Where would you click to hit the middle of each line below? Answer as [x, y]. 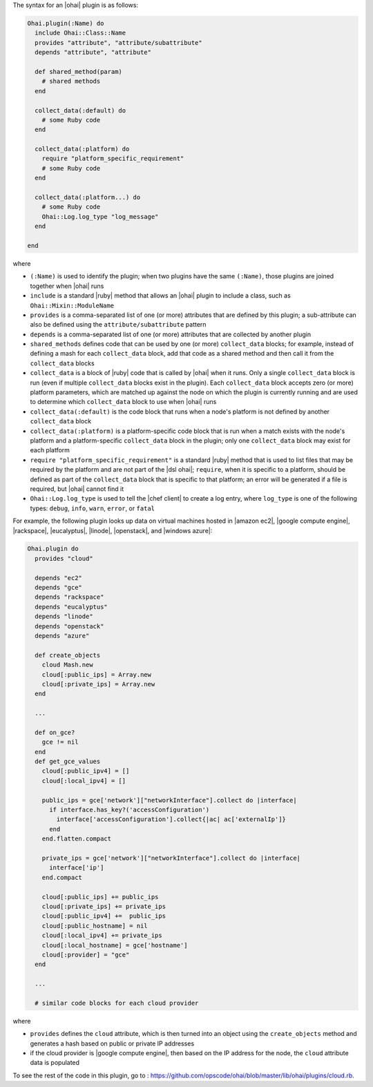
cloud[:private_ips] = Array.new [98, 684]
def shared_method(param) [78, 71]
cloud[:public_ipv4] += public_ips [104, 916]
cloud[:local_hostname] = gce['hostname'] [115, 945]
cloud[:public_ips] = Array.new [97, 674]
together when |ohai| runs [67, 286]
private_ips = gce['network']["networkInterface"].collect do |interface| [171, 858]
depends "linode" [64, 617]
